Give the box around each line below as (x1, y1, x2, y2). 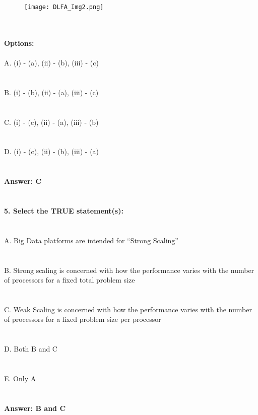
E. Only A (4, 373, 36, 384)
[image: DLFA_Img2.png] (24, 4, 104, 11)
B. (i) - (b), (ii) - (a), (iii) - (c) (4, 87, 99, 97)
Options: (4, 37, 34, 48)
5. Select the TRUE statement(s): (4, 205, 123, 216)
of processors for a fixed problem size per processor (4, 314, 161, 324)
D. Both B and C (4, 343, 57, 354)
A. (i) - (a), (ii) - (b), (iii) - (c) (4, 57, 99, 68)
